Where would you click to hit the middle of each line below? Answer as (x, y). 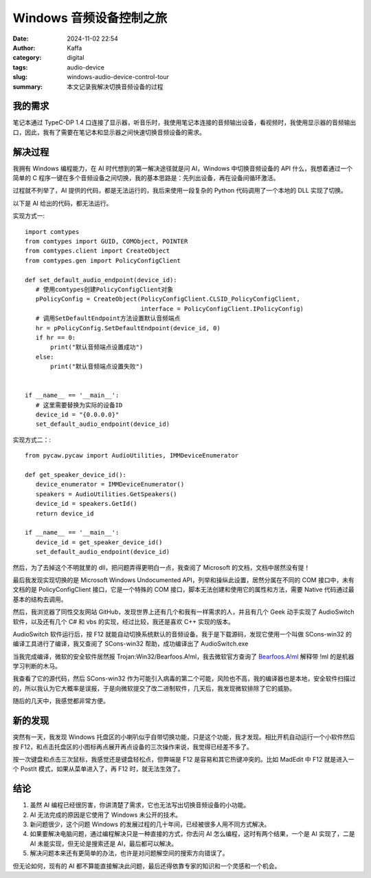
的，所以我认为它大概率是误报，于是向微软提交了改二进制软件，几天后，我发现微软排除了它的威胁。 (154, 688)
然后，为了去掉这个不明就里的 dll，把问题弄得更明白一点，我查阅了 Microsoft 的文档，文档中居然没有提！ (161, 567)
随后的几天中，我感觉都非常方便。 (61, 701)
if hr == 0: (56, 338)
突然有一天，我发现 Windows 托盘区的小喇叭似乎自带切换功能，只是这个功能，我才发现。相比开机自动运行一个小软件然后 (184, 737)
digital (76, 58)
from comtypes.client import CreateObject (98, 251)
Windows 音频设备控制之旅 (90, 18)
